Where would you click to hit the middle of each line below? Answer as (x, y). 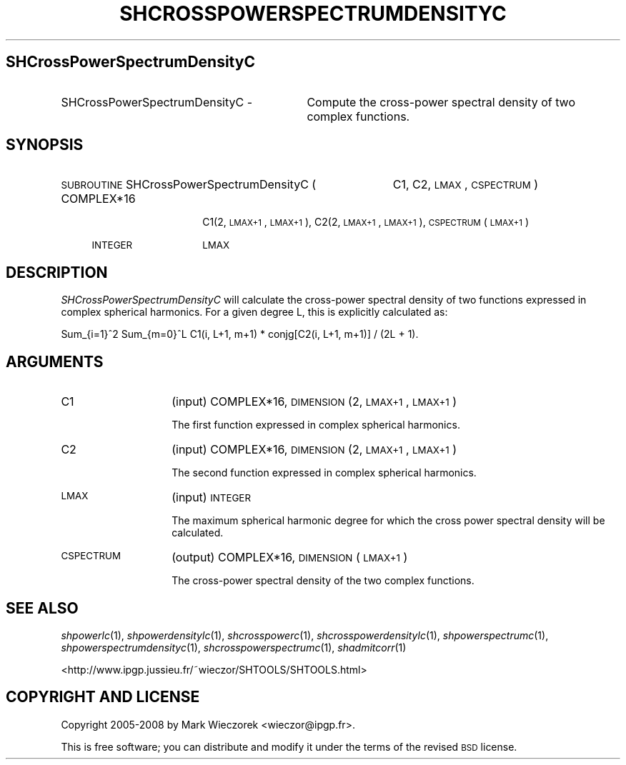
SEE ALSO (42, 608)
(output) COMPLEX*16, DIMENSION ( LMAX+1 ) (290, 557)
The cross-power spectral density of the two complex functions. (323, 581)
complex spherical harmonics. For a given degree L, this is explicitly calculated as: (254, 312)
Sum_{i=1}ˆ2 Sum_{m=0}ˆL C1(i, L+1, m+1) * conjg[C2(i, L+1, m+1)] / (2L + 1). (240, 334)
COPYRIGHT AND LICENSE (103, 697)
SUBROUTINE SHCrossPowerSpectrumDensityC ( (189, 185)
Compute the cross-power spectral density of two (441, 102)
